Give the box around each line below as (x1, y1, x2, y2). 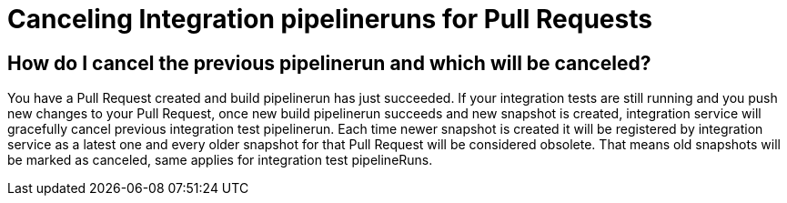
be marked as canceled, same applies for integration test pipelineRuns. (7, 152, 433, 168)
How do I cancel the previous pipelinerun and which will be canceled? (7, 51, 651, 75)
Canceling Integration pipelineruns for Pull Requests (7, 4, 652, 35)
